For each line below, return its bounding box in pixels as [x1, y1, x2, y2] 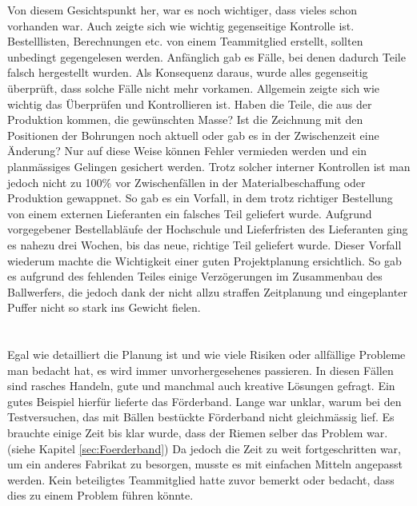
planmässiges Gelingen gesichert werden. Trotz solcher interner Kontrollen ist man [7, 157, 411, 174]
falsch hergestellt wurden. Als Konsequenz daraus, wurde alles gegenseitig [7, 64, 368, 81]
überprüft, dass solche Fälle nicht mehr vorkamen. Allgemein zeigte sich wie [7, 79, 380, 96]
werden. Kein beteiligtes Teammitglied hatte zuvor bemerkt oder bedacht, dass [7, 471, 395, 488]
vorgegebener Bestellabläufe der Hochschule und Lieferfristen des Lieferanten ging [7, 221, 408, 237]
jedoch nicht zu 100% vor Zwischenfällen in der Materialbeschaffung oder [7, 173, 366, 190]
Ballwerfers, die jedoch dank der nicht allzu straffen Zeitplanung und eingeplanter [7, 283, 407, 300]
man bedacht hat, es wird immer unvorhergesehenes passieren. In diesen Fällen [7, 361, 394, 378]
